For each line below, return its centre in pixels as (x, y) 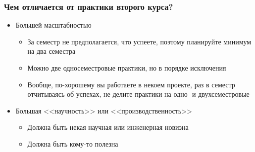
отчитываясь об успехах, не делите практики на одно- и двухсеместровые (138, 94)
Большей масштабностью (53, 25)
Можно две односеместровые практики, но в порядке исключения (127, 68)
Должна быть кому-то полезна (73, 143)
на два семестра (51, 51)
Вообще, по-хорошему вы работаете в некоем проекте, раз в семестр (131, 84)
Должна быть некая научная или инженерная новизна (108, 127)
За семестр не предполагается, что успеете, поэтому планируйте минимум (139, 41)
